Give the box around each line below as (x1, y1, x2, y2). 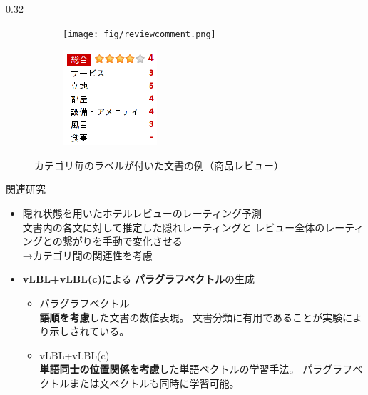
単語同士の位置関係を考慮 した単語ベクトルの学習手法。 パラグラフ (39, 361, 353, 376)
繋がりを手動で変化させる (62, 234, 183, 249)
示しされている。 (49, 324, 130, 339)
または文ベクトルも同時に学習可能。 (69, 375, 240, 390)
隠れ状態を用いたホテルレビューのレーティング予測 (22, 206, 262, 221)
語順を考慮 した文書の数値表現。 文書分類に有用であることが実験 (39, 309, 343, 324)
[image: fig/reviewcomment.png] (63, 29, 216, 39)
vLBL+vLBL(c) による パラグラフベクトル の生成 (22, 271, 255, 286)
